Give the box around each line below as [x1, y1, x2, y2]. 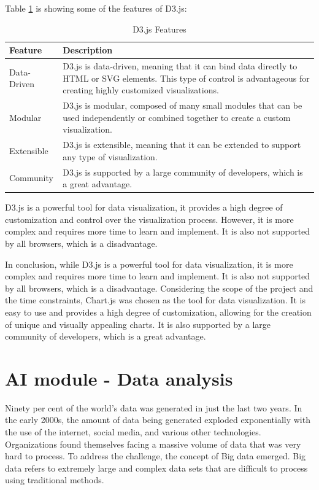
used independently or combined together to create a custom [63, 111, 291, 123]
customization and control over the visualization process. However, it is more [5, 212, 294, 225]
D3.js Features [133, 22, 186, 35]
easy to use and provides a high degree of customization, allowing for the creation [5, 305, 312, 318]
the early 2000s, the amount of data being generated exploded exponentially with [5, 413, 310, 426]
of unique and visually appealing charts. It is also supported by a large [5, 317, 271, 330]
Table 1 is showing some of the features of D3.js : [5, 2, 187, 14]
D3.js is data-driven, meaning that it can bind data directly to [63, 60, 298, 72]
